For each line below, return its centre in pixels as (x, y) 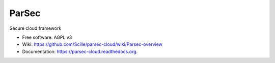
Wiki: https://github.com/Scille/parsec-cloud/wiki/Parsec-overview (92, 44)
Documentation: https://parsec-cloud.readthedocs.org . (80, 51)
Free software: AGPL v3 (47, 37)
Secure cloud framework (35, 28)
